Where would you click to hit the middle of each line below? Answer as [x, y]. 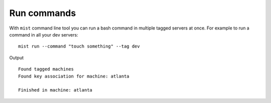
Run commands [43, 13]
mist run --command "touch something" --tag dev [79, 46]
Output [16, 57]
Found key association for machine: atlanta [74, 76]
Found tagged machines [46, 69]
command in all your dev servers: [44, 34]
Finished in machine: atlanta [55, 90]
